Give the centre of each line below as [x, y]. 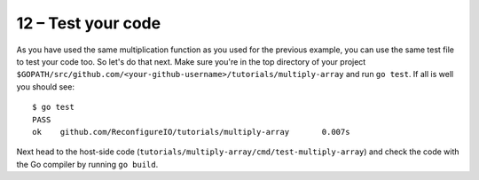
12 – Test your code [89, 23]
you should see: [46, 86]
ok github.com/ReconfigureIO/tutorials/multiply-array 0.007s [191, 132]
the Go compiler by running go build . [87, 164]
